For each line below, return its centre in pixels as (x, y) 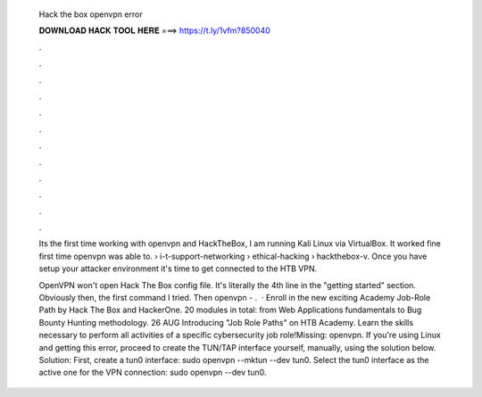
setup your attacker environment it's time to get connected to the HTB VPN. (178, 269)
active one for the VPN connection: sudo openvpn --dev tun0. (153, 372)
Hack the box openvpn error (91, 14)
